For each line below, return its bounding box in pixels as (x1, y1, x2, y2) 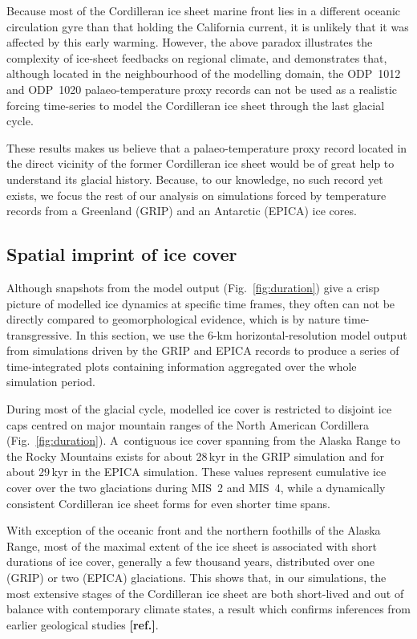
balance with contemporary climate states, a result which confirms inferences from (6, 600, 411, 617)
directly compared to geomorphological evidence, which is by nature (6, 311, 340, 328)
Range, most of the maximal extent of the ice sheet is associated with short (6, 537, 377, 554)
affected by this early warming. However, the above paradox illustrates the (6, 34, 373, 51)
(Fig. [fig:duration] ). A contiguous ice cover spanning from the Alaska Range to (6, 432, 401, 449)
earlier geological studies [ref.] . (6, 616, 159, 633)
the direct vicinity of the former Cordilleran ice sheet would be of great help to (6, 155, 395, 172)
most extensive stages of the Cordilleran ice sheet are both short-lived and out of (6, 584, 404, 601)
